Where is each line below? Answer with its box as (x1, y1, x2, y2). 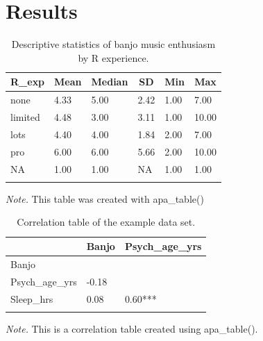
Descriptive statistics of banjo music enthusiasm (11, 37, 216, 51)
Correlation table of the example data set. (17, 215, 196, 229)
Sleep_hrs (10, 291, 53, 306)
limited (10, 110, 40, 124)
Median (91, 74, 128, 89)
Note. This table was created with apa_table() (6, 191, 204, 206)
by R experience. (78, 50, 149, 65)
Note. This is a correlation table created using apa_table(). (6, 321, 258, 335)
